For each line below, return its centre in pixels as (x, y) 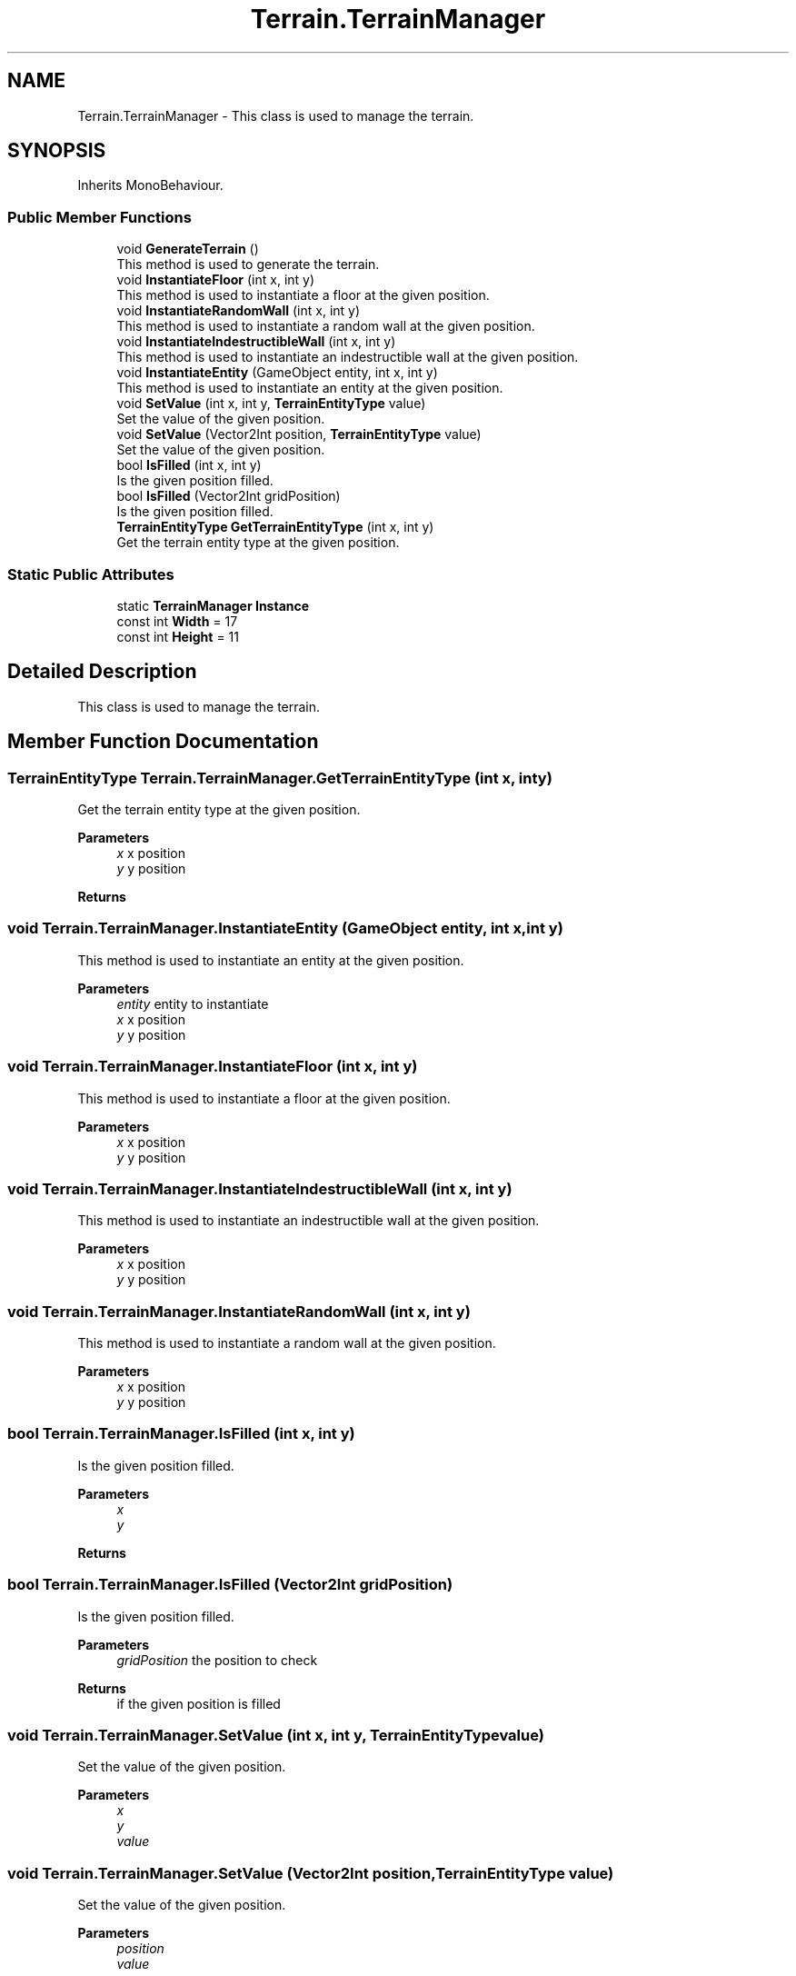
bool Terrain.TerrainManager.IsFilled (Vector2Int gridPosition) (230, 1585)
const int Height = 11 (178, 636)
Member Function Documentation (163, 742)
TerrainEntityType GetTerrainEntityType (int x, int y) (275, 527)
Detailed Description (102, 672)
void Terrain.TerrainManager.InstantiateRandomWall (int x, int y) (239, 1311)
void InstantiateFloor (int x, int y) (216, 280)
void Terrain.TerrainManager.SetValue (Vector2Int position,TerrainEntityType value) (311, 1873)
